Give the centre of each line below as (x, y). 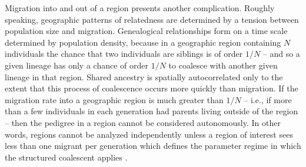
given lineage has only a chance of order (76, 65)
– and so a (281, 54)
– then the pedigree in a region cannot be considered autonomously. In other (143, 122)
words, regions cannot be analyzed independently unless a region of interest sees (149, 134)
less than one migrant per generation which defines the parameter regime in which (153, 146)
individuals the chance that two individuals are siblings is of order (124, 54)
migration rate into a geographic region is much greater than (114, 99)
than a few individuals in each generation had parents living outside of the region (152, 111)
